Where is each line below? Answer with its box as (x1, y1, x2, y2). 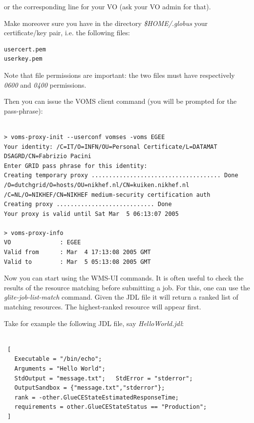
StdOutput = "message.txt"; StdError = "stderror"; (14, 375, 193, 382)
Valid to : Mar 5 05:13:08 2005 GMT (4, 258, 151, 265)
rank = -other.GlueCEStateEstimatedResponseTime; (14, 394, 179, 401)
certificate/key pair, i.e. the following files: (4, 27, 130, 38)
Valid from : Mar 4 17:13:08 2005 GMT (4, 249, 151, 256)
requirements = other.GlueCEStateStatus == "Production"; (14, 403, 207, 411)
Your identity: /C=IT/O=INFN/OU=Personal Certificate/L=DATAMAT (4, 143, 217, 150)
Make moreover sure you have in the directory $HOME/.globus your (4, 18, 208, 28)
